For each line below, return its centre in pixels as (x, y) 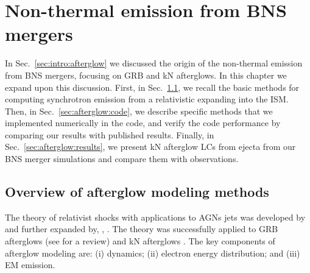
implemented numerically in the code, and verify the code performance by (143, 123)
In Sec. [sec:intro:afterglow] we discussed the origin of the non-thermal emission (154, 63)
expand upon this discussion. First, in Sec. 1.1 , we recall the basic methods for (152, 87)
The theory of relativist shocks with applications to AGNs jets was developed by (155, 217)
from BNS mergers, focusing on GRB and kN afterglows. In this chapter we (146, 75)
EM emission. (30, 265)
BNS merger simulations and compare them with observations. (122, 159)
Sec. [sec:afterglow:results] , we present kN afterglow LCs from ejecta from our (150, 147)
